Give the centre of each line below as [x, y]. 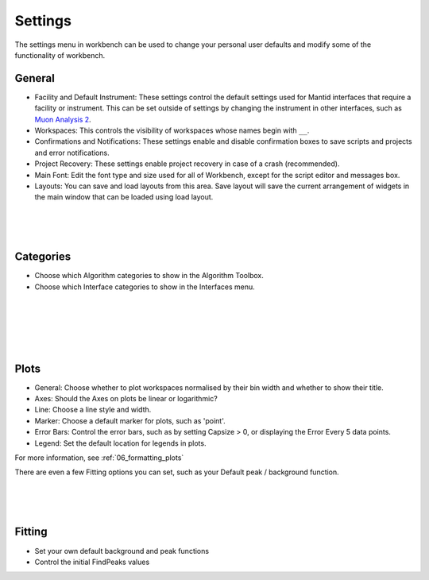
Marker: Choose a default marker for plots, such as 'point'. [130, 420]
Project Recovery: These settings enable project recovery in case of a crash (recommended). [187, 164]
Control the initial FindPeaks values [92, 562]
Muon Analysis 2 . [63, 119]
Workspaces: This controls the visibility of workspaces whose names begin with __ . [172, 130]
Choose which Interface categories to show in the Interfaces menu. [145, 287]
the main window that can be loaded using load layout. [124, 197]
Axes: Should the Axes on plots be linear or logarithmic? [126, 399]
